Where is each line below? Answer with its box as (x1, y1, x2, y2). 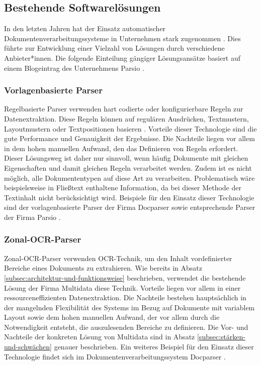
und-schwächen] (4, 341, 52, 352)
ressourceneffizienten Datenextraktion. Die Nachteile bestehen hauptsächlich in (4, 292, 246, 303)
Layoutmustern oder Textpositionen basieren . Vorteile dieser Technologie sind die (4, 123, 257, 134)
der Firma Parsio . (4, 211, 61, 222)
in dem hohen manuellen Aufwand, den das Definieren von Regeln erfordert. (4, 143, 238, 153)
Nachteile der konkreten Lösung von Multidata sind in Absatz (4, 331, 195, 342)
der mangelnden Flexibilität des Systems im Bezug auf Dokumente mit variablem (4, 302, 255, 312)
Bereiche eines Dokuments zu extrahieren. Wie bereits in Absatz (4, 263, 202, 273)
